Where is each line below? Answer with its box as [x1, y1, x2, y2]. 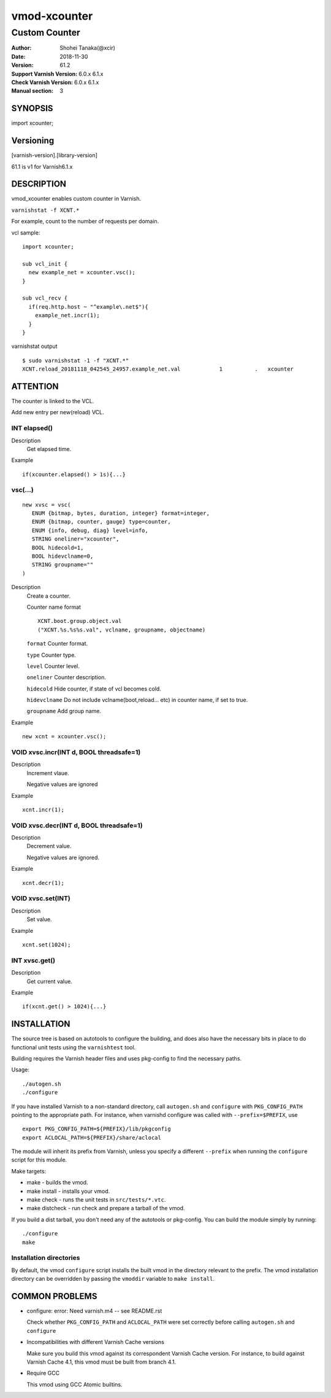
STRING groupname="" [31, 562, 94, 568]
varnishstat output [11, 342, 58, 350]
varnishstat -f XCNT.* [11, 206, 80, 214]
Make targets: [11, 1167, 47, 1175]
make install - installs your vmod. [26, 1188, 110, 1195]
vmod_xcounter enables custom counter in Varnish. [11, 195, 142, 203]
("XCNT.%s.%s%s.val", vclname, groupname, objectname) [37, 626, 206, 633]
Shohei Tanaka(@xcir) [59, 44, 116, 52]
